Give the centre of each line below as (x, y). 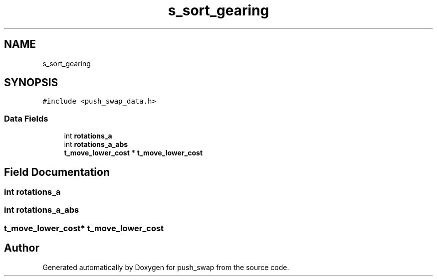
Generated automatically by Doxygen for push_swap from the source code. (166, 267)
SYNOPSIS (31, 83)
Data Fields (26, 118)
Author (22, 248)
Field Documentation (57, 172)
